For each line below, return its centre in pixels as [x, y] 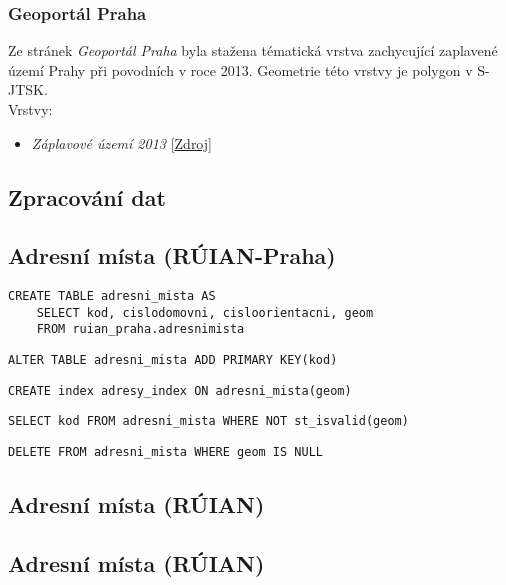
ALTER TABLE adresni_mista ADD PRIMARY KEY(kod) [173, 360]
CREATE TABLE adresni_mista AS [112, 296]
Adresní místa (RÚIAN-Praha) [172, 255]
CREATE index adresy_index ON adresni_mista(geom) [180, 390]
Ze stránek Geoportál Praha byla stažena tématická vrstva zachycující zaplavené [253, 50]
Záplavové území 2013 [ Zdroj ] [121, 142]
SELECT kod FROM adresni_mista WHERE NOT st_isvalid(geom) [208, 421]
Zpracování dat [87, 196]
